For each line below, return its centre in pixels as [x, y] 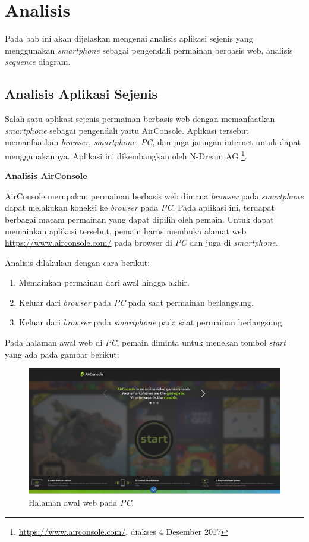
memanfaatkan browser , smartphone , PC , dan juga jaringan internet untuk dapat [153, 142]
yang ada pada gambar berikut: [62, 354]
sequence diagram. [38, 62]
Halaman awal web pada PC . [81, 502]
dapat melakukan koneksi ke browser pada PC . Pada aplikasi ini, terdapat [140, 207]
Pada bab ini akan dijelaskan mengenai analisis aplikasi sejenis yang [129, 38]
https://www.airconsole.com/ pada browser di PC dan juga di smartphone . [141, 242]
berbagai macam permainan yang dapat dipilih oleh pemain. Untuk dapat [139, 219]
